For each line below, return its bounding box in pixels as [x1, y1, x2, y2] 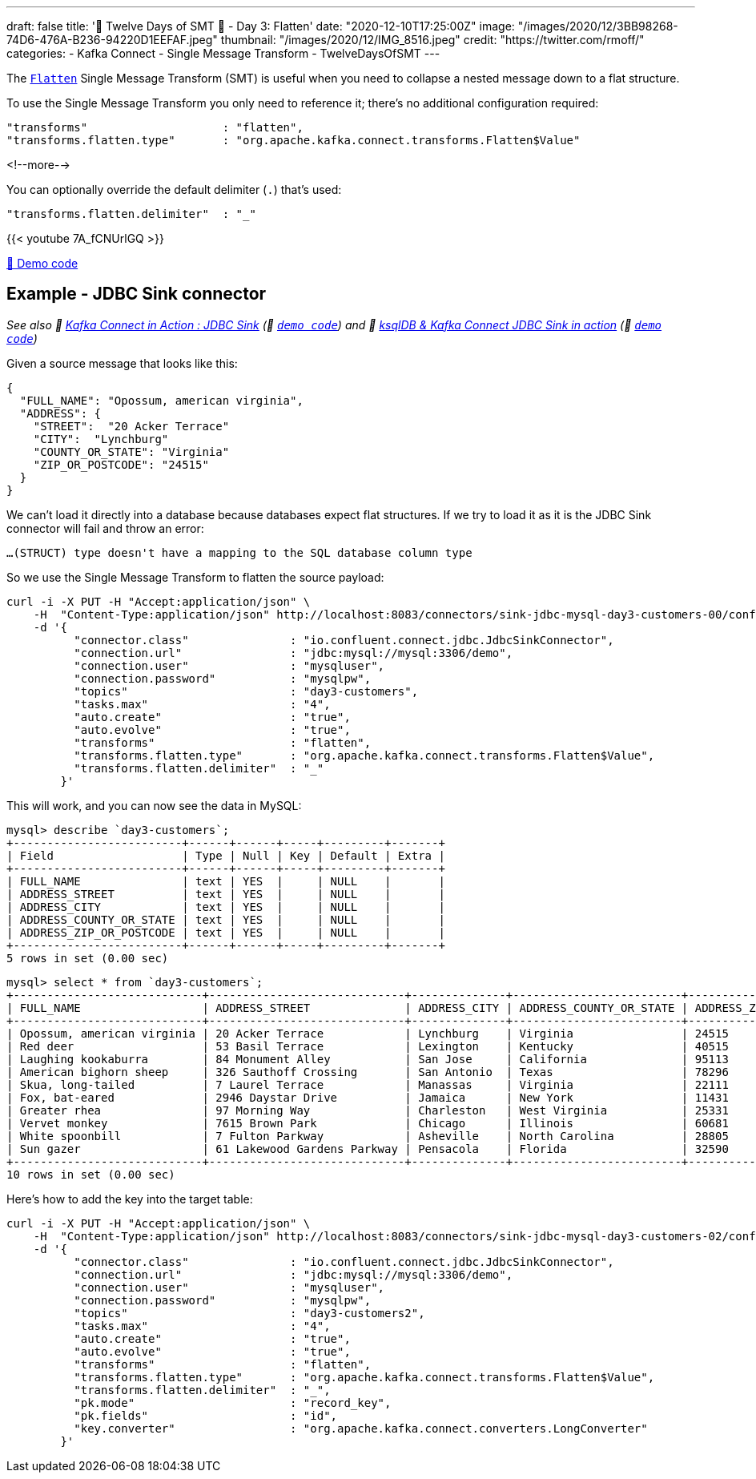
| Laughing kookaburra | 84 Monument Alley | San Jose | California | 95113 [6, 1052, 729, 1066]
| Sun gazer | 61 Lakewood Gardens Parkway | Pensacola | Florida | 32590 [6, 1142, 729, 1155]
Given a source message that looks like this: [6, 356, 238, 370]
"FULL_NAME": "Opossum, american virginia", [19, 393, 304, 407]
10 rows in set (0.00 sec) [6, 1167, 175, 1181]
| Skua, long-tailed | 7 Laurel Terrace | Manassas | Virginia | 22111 [6, 1078, 729, 1091]
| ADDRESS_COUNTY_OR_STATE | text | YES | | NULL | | [6, 913, 445, 926]
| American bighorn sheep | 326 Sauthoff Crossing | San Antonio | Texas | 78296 [6, 1065, 729, 1078]
